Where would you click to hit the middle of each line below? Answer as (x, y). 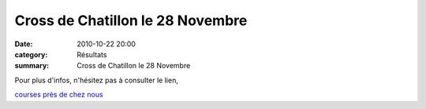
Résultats (92, 54)
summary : (32, 66)
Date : (24, 44)
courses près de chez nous (59, 95)
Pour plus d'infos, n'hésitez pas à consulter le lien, (97, 80)
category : (31, 54)
